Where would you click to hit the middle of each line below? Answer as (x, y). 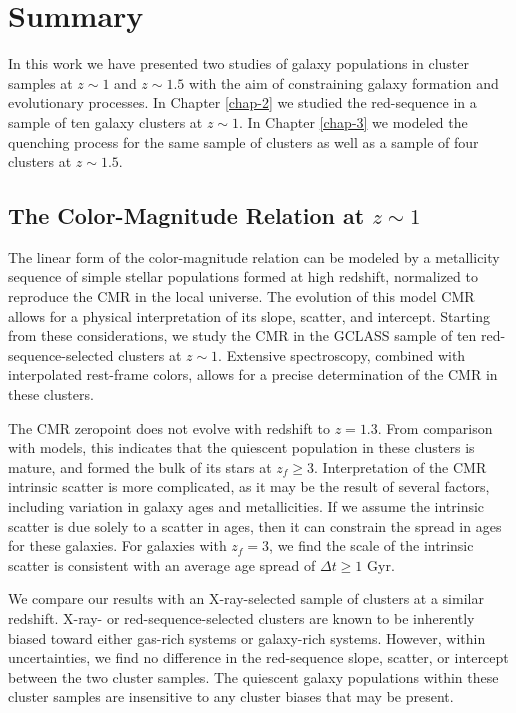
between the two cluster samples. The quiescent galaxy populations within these (253, 676)
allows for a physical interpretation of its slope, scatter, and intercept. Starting (249, 315)
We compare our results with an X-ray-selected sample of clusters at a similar (246, 598)
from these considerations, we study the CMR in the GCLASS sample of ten (242, 335)
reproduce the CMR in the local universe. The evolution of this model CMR (241, 296)
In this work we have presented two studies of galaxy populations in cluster (239, 63)
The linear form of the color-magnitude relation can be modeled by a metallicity (254, 256)
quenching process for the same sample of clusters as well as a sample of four (243, 141)
